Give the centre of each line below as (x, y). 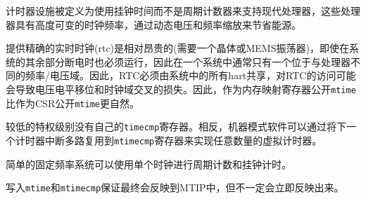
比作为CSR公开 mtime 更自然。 (72, 103)
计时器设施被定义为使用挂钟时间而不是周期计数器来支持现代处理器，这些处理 (183, 11)
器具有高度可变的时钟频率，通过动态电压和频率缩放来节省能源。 (153, 24)
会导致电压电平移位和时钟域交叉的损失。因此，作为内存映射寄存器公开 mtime (181, 89)
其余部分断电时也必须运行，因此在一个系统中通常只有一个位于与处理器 (188, 61)
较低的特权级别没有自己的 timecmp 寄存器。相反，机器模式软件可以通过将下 (176, 126)
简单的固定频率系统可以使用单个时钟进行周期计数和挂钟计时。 (149, 164)
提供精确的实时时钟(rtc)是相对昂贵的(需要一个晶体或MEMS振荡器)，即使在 (177, 48)
